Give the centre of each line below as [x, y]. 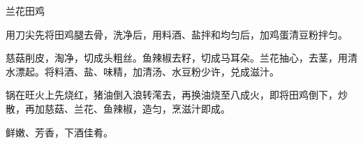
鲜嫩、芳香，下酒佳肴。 [59, 132]
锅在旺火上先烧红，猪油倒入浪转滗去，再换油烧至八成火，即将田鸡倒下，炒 [177, 95]
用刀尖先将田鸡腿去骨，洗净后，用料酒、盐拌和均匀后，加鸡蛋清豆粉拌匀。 [177, 34]
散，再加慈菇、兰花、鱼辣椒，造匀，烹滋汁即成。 [118, 108]
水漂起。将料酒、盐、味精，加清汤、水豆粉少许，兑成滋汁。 [142, 71]
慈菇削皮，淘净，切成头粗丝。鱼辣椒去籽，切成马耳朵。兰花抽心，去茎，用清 [181, 58]
